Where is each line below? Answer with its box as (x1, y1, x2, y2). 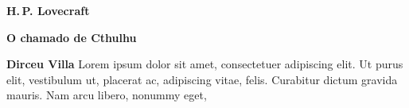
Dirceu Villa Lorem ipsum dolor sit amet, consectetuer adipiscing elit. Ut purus (6, 56, 403, 72)
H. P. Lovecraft (6, 2, 90, 18)
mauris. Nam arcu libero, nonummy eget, (6, 87, 207, 103)
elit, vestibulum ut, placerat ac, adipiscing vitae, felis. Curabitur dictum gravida (6, 71, 398, 87)
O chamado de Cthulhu (6, 29, 137, 45)
